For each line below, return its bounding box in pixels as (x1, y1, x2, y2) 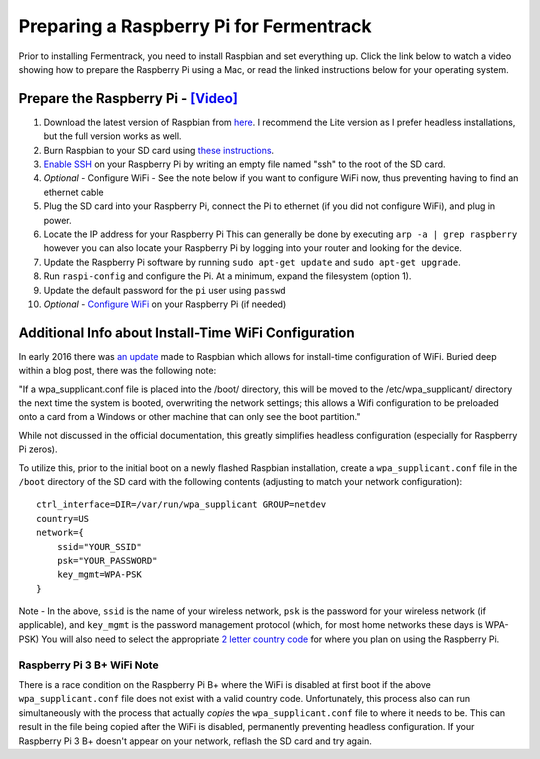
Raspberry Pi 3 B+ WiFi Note (18, 658, 159, 672)
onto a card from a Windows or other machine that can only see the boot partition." (18, 411, 361, 423)
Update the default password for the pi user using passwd (43, 284, 286, 296)
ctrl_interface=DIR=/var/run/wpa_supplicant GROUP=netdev (36, 499, 327, 510)
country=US (36, 513, 90, 524)
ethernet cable (43, 186, 104, 198)
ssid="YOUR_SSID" (56, 541, 142, 552)
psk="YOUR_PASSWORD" (56, 555, 158, 566)
